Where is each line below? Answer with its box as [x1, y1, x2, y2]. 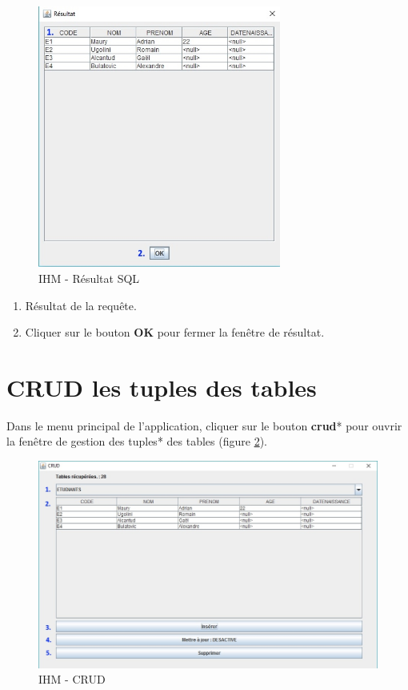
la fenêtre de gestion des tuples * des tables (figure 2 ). [6, 433, 267, 450]
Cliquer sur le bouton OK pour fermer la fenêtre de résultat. [25, 324, 325, 341]
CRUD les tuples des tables [6, 370, 317, 403]
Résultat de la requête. [25, 297, 137, 313]
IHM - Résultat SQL [38, 269, 140, 286]
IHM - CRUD [38, 671, 106, 688]
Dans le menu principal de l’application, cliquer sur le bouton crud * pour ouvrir [6, 417, 402, 434]
